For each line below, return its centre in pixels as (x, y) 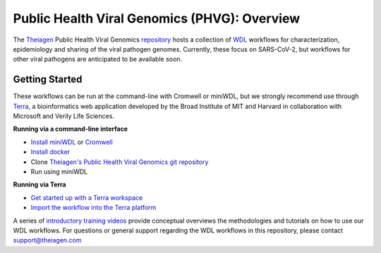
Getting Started (48, 80)
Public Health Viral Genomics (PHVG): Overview (157, 18)
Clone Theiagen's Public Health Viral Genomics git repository (120, 162)
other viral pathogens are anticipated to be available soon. (98, 59)
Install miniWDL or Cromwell (72, 142)
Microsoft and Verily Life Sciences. (64, 116)
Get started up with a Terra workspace (87, 197)
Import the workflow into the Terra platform (93, 208)
